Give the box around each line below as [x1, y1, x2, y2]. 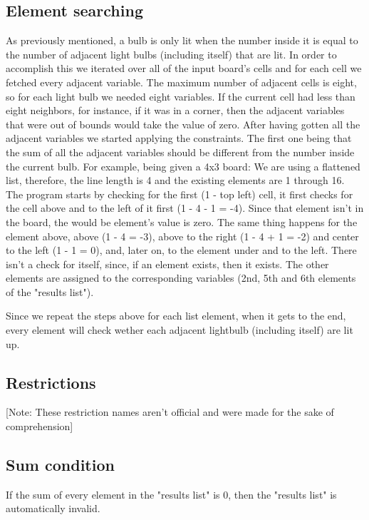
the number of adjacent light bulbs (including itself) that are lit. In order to [6, 46, 337, 61]
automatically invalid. [6, 501, 100, 516]
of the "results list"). [6, 284, 94, 299]
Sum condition [6, 454, 115, 476]
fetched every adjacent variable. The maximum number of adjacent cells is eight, [6, 74, 357, 89]
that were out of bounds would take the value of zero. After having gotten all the [6, 116, 360, 131]
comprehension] [6, 419, 73, 434]
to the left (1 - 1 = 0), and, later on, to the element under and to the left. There [6, 243, 357, 258]
